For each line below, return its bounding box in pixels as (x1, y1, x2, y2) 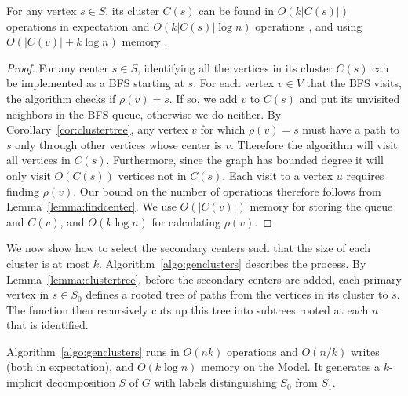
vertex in (6, 286, 49, 302)
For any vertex (6, 2, 77, 18)
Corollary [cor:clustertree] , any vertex (6, 121, 188, 137)
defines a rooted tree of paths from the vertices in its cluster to (86, 286, 388, 302)
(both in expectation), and (6, 358, 134, 375)
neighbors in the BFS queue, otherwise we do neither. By (6, 105, 282, 122)
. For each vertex (193, 75, 275, 91)
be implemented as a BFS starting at (6, 75, 184, 91)
